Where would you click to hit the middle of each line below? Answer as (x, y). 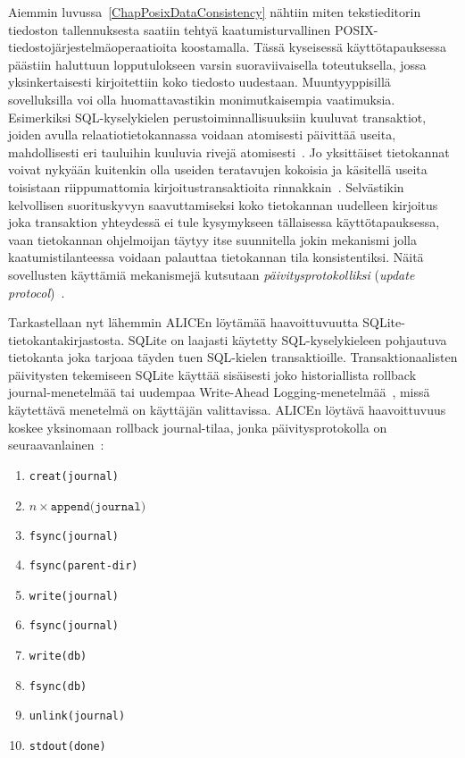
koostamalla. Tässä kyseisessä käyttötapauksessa (314, 47)
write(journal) (74, 596)
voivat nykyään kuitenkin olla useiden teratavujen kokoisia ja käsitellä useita (218, 169)
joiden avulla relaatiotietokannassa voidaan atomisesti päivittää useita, (202, 135)
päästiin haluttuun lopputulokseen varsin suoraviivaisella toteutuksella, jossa (217, 64)
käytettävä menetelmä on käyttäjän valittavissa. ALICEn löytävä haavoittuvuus (227, 410)
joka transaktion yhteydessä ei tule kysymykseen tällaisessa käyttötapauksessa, (224, 222)
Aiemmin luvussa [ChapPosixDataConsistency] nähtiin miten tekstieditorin (215, 12)
